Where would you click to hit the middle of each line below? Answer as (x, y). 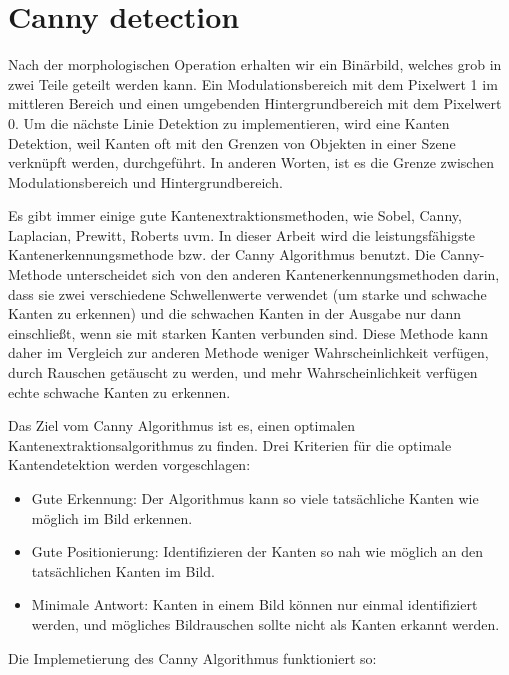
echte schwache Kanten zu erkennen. (119, 391)
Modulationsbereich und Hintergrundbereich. (145, 181)
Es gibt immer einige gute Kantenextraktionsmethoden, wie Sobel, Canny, (235, 215)
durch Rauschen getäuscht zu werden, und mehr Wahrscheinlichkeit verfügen (243, 372)
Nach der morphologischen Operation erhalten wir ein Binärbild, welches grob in (255, 64)
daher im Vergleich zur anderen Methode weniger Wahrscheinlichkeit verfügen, (248, 352)
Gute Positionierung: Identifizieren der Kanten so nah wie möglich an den (257, 551)
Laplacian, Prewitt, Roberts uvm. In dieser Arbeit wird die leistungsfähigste (242, 234)
